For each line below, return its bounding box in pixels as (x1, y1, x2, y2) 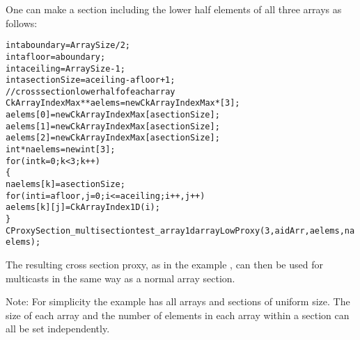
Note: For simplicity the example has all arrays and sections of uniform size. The (6, 294, 350, 309)
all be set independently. (6, 321, 110, 336)
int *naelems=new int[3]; (6, 145, 116, 155)
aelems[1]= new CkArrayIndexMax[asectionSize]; (6, 121, 220, 131)
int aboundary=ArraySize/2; (6, 40, 130, 51)
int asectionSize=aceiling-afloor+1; (6, 75, 175, 86)
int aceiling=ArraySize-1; (6, 63, 125, 74)
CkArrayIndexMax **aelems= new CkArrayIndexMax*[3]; (6, 98, 240, 108)
